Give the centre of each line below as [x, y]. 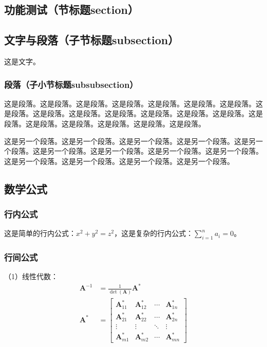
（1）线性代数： [31, 276]
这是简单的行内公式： [40, 233]
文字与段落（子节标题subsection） [92, 40]
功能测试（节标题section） [71, 10]
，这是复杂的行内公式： [154, 233]
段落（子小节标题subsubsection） [71, 84]
